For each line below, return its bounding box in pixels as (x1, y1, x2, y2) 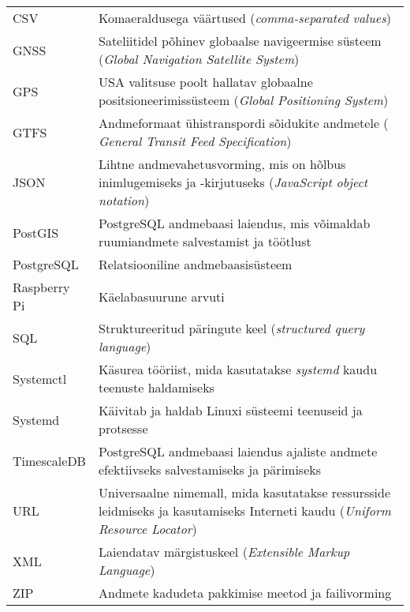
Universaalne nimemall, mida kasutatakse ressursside (98, 483, 391, 501)
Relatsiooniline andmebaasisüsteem (98, 255, 293, 273)
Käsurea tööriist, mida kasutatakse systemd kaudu (98, 360, 378, 378)
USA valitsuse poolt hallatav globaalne (98, 73, 313, 91)
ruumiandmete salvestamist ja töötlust (98, 232, 311, 250)
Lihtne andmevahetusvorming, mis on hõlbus (98, 155, 346, 173)
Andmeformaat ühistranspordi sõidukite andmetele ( (98, 114, 389, 132)
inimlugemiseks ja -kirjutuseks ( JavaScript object (98, 173, 368, 191)
